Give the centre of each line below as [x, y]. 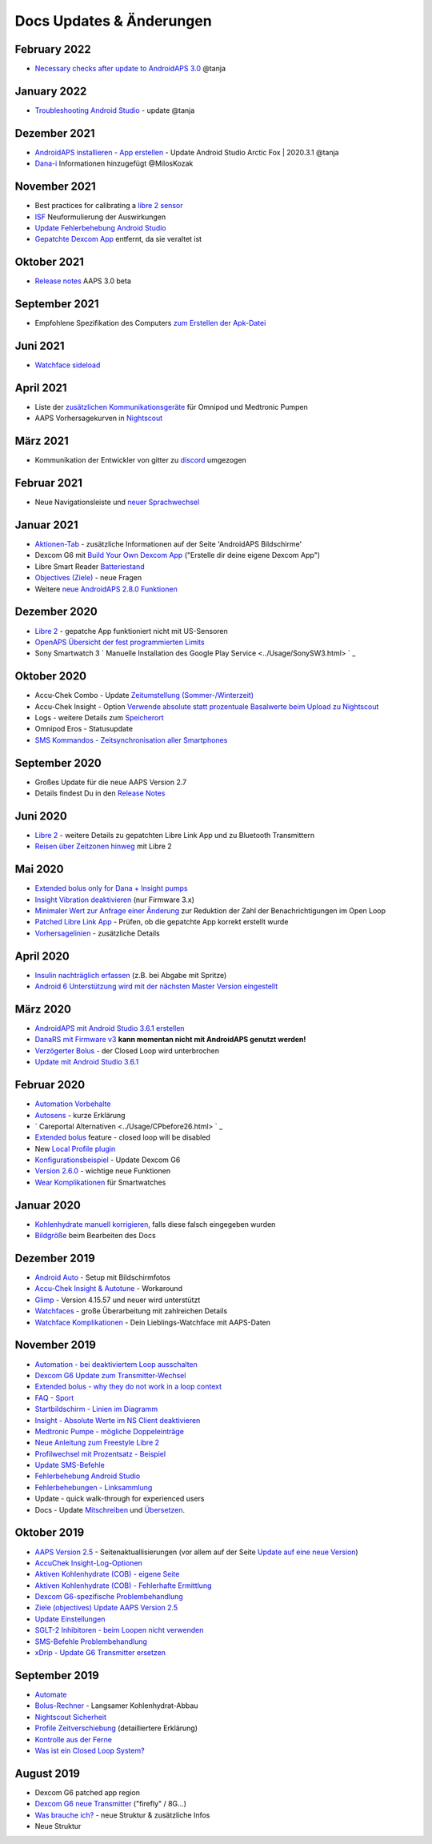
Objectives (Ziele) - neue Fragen [88, 578]
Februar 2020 [50, 1085]
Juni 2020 [41, 816]
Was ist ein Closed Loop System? [90, 1750]
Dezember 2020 [56, 612]
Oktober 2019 [50, 1533]
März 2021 [42, 441]
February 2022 [53, 49]
